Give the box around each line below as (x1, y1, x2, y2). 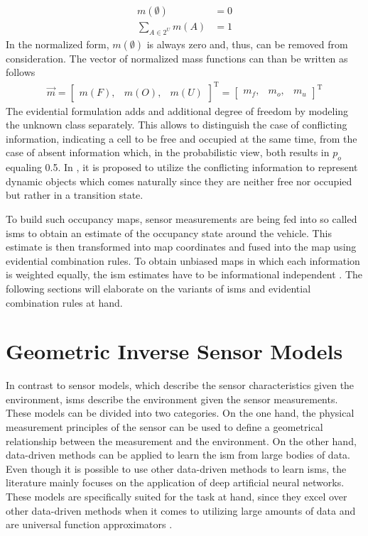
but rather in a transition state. (6, 187, 144, 202)
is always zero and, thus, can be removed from (146, 36, 348, 51)
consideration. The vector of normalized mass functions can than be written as (6, 50, 348, 65)
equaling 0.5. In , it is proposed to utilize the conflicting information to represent (6, 160, 358, 175)
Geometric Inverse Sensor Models (6, 337, 343, 366)
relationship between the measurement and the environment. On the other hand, (6, 433, 357, 448)
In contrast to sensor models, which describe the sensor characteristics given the (6, 378, 355, 393)
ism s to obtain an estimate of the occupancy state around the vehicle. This (6, 225, 332, 240)
